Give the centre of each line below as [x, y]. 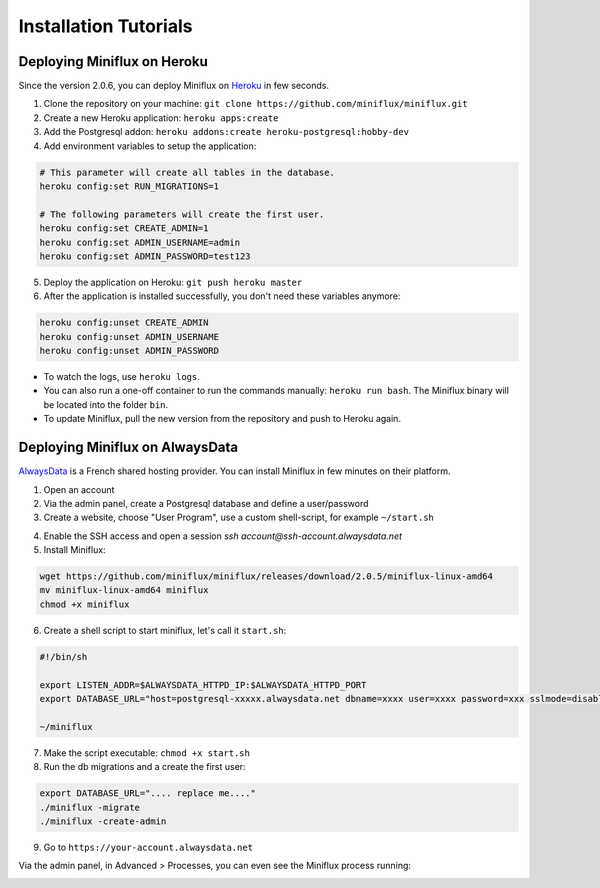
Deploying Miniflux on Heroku [113, 61]
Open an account [79, 489]
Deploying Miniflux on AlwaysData [128, 447]
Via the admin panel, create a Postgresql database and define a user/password [206, 503]
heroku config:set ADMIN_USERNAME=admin [139, 242]
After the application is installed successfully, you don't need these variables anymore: [222, 296]
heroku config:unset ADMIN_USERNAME [129, 336]
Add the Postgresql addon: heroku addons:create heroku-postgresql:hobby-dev [226, 132]
